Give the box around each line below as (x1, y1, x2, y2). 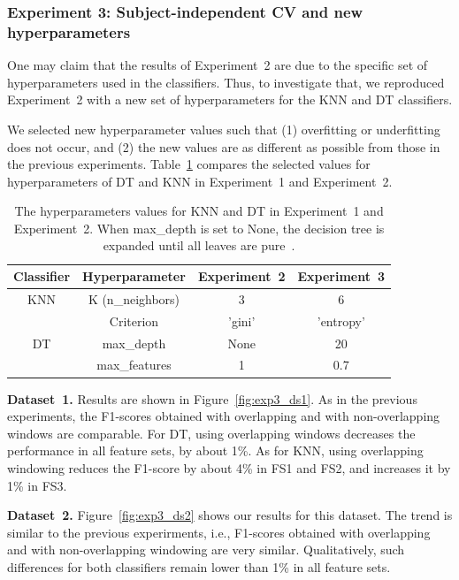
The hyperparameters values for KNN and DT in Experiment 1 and (14, 202, 384, 220)
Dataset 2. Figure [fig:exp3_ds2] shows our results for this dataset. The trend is (7, 506, 453, 524)
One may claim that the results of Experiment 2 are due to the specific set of (7, 56, 428, 74)
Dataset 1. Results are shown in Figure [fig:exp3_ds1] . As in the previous (7, 389, 417, 408)
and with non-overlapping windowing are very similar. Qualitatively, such (7, 540, 405, 559)
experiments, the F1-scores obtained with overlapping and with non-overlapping (7, 407, 440, 425)
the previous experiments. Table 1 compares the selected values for (7, 155, 371, 173)
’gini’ (228, 311, 256, 330)
